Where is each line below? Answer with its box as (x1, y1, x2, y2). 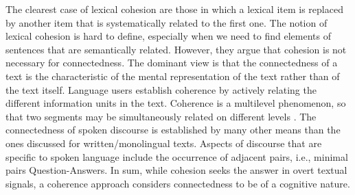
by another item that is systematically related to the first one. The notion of (5, 15, 328, 29)
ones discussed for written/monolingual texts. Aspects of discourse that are (5, 135, 322, 150)
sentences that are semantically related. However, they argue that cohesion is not (5, 42, 347, 56)
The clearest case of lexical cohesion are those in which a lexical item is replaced (5, 2, 343, 16)
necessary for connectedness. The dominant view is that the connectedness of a (5, 55, 338, 70)
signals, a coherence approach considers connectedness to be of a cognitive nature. (5, 176, 350, 190)
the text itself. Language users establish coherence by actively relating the (5, 82, 317, 96)
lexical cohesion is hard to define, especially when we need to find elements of (5, 29, 331, 43)
